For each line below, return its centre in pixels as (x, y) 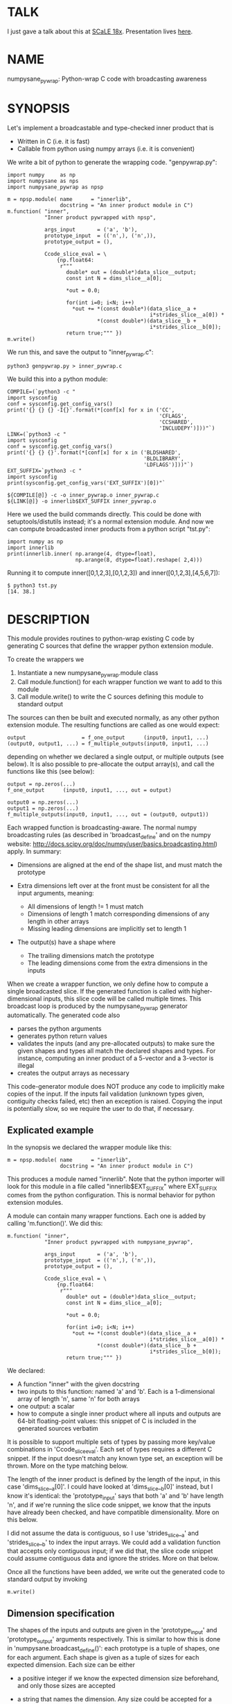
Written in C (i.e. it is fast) (53, 141)
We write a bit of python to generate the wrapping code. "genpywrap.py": (112, 162)
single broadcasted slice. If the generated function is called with (99, 991)
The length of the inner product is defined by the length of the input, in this (114, 1479)
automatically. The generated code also (64, 1015)
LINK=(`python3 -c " (37, 435)
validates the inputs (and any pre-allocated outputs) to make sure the (116, 1043)
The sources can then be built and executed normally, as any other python (113, 717)
